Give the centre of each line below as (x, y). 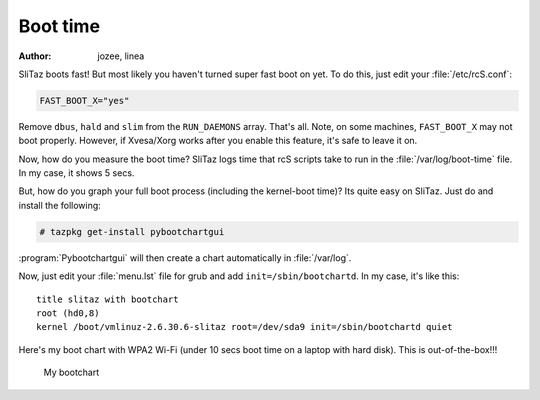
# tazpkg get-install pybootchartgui (132, 231)
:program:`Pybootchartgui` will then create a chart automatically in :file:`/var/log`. (185, 257)
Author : (35, 56)
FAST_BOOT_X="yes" (84, 100)
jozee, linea (121, 56)
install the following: (60, 205)
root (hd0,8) (68, 313)
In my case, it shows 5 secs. (76, 173)
